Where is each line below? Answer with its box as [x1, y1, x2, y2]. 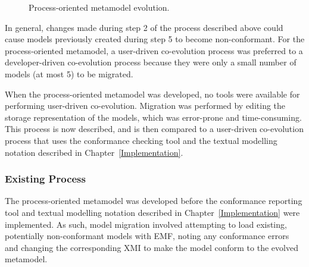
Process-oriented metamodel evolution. [29, 1, 170, 13]
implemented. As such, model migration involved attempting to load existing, [5, 218, 287, 230]
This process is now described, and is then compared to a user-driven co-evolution [5, 122, 304, 135]
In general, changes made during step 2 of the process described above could [5, 21, 283, 33]
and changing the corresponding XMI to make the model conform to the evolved [5, 241, 298, 253]
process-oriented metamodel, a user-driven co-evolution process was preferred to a [5, 44, 303, 56]
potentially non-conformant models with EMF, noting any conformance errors [5, 230, 289, 242]
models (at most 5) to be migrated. [5, 67, 133, 80]
